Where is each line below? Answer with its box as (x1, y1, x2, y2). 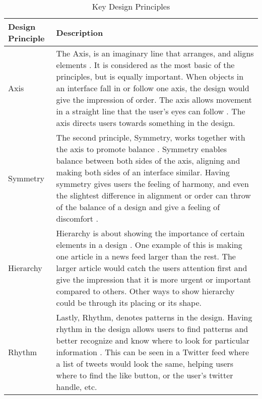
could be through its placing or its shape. (56, 297, 202, 308)
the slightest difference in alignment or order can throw (56, 189, 251, 201)
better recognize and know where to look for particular (56, 335, 250, 346)
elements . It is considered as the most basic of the (56, 59, 235, 71)
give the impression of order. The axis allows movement (56, 94, 252, 105)
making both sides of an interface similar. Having (56, 166, 230, 178)
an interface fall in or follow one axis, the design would (56, 82, 249, 94)
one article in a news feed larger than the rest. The (56, 250, 236, 262)
